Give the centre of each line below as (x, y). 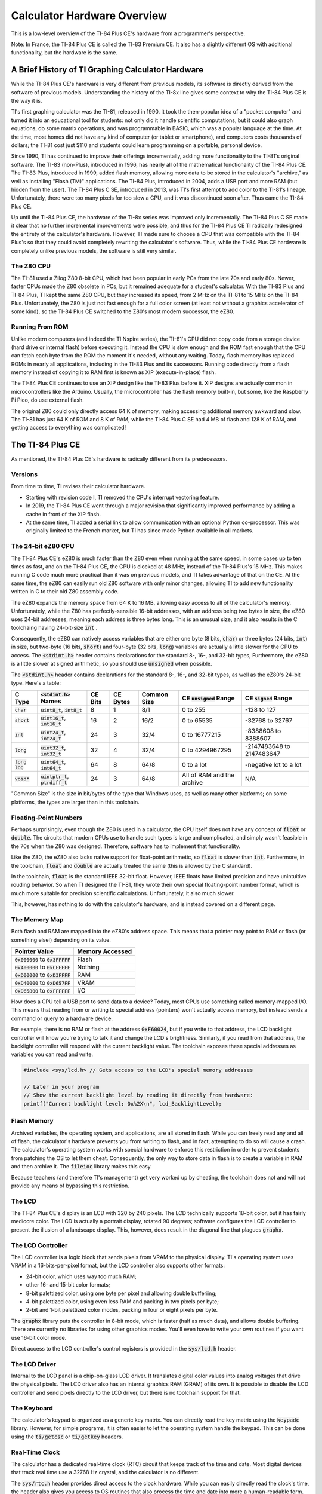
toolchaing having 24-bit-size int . (54, 627)
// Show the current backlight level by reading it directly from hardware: (138, 1095)
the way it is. (27, 101)
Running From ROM (40, 327)
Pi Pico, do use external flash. (48, 400)
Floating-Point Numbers (47, 818)
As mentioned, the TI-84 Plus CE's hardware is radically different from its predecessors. (119, 459)
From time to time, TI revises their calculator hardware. (78, 486)
